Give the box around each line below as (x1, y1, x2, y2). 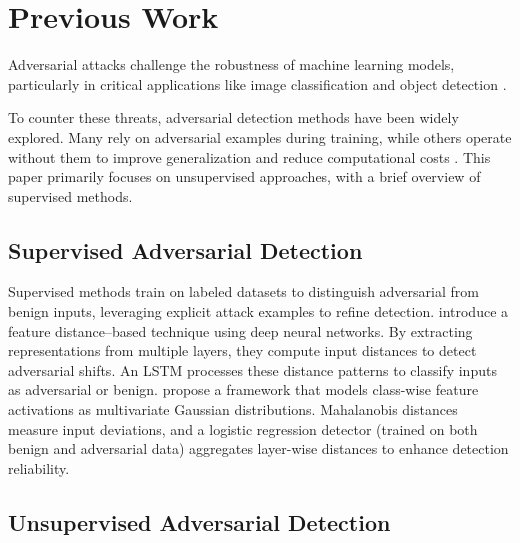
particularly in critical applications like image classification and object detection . (8, 73, 507, 94)
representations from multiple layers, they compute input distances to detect (8, 340, 477, 361)
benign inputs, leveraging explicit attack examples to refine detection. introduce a (8, 301, 509, 322)
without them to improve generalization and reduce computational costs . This (8, 146, 491, 167)
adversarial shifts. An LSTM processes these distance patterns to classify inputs (8, 359, 497, 380)
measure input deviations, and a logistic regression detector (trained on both (8, 418, 478, 439)
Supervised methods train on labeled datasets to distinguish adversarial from (8, 281, 479, 302)
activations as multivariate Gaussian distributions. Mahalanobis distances (8, 399, 458, 420)
